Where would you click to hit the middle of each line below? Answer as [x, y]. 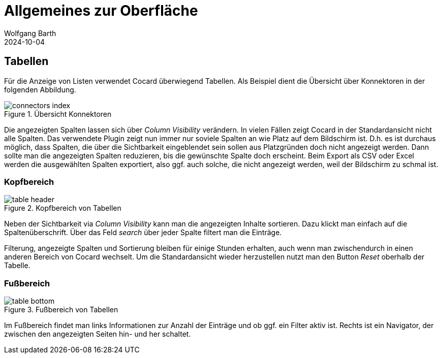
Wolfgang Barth [30, 33]
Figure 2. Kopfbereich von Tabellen [63, 208]
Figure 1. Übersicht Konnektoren [58, 114]
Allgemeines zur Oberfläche [101, 11]
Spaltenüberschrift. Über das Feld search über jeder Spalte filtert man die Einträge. [143, 233]
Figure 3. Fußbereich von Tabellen [61, 310]
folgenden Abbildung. [40, 89]
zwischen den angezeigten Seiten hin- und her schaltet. [98, 334]
